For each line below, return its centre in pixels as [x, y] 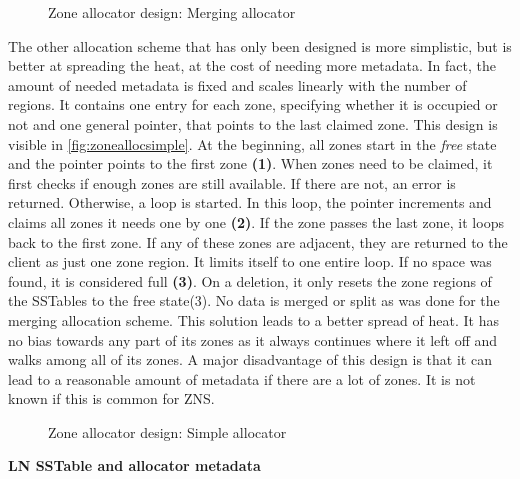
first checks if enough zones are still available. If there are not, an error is [232, 182]
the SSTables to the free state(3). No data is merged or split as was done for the [254, 300]
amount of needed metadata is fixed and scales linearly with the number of [237, 84]
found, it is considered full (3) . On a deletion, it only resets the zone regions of [250, 280]
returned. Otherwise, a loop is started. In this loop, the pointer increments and [250, 202]
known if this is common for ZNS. [111, 398]
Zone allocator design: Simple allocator [167, 431]
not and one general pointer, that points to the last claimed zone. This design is [253, 123]
